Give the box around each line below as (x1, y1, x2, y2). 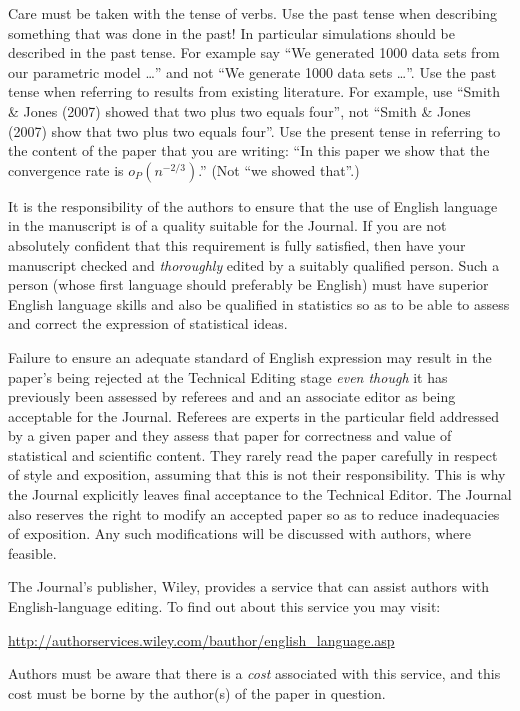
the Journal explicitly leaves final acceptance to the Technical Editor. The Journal (8, 484, 512, 505)
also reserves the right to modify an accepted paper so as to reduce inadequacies (8, 503, 500, 524)
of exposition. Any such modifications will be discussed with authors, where (8, 523, 472, 544)
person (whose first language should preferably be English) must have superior (8, 274, 489, 295)
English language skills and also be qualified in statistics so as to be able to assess (8, 293, 510, 314)
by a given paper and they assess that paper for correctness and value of (8, 425, 452, 446)
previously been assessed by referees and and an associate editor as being (8, 386, 456, 407)
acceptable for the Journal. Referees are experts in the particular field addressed (8, 405, 500, 426)
